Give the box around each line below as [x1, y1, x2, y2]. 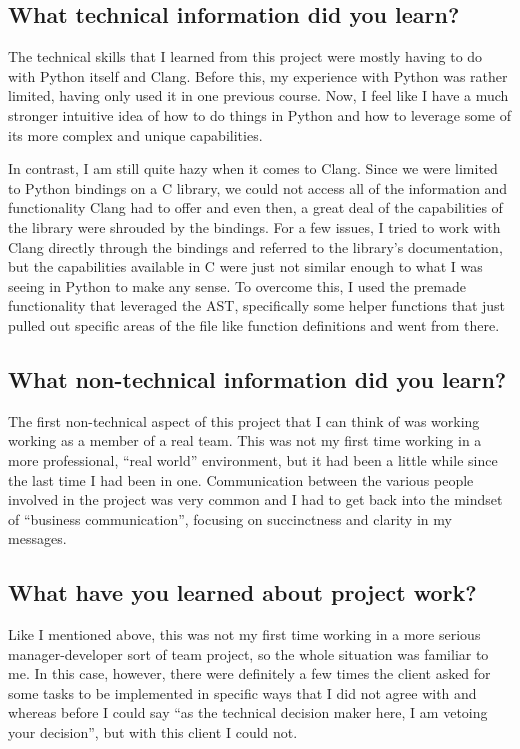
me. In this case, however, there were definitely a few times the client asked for [8, 663, 491, 684]
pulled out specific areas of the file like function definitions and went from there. [8, 314, 500, 335]
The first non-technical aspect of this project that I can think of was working [8, 410, 480, 431]
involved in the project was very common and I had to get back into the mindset [8, 489, 503, 510]
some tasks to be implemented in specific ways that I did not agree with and [8, 682, 477, 703]
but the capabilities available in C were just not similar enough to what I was [8, 256, 483, 277]
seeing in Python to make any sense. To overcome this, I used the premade [8, 275, 466, 296]
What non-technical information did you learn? [8, 363, 507, 394]
